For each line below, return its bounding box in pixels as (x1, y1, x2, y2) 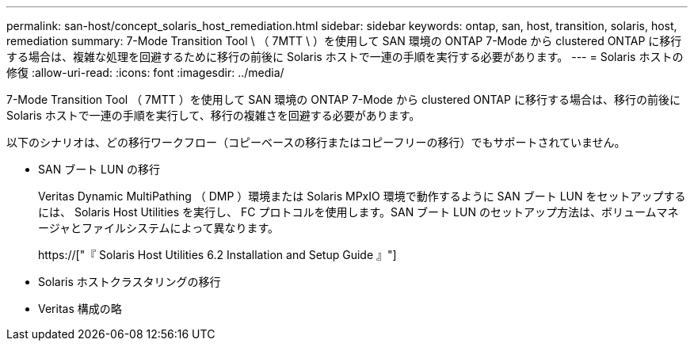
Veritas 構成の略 (38, 302, 122, 315)
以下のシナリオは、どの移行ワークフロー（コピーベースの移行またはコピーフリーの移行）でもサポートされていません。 (6, 135, 626, 149)
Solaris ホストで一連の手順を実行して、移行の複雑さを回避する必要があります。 (6, 109, 421, 122)
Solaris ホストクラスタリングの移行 (38, 275, 221, 288)
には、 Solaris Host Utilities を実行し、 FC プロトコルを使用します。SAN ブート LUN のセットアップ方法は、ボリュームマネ (38, 205, 679, 219)
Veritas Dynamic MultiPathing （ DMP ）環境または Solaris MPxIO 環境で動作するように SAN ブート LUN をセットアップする (38, 189, 686, 203)
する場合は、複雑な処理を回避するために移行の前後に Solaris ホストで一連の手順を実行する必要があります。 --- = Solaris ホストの (6, 50, 684, 63)
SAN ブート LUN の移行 (38, 162, 160, 176)
